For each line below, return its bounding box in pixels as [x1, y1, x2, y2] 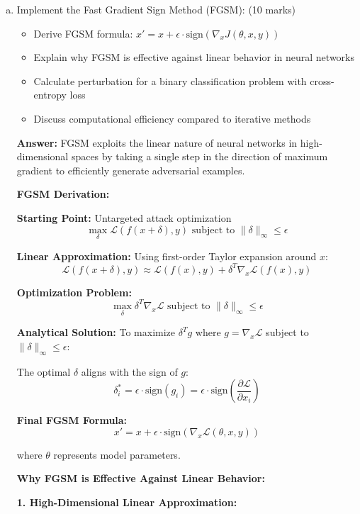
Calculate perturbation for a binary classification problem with [33, 73, 307, 88]
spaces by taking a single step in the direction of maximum [71, 149, 328, 164]
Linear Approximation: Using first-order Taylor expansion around [16, 248, 317, 263]
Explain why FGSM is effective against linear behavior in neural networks [33, 50, 354, 65]
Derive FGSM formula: [33, 26, 133, 40]
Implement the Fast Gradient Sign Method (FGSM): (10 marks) [16, 2, 296, 16]
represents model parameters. [53, 447, 181, 462]
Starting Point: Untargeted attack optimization [16, 210, 232, 225]
